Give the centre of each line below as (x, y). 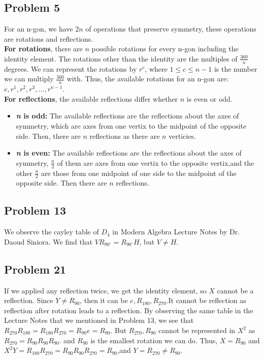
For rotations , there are (43, 49)
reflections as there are (125, 136)
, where (156, 68)
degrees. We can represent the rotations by (71, 68)
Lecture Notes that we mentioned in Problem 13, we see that (99, 320)
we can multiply (29, 79)
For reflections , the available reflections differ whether (91, 98)
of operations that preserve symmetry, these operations (171, 29)
